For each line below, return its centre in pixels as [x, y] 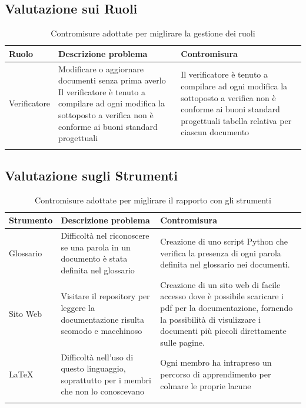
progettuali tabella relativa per [236, 120]
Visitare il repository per [105, 296]
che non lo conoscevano [103, 391]
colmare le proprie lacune [206, 385]
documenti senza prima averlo [112, 80]
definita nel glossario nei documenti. [225, 264]
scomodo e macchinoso [102, 331]
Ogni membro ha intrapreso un [216, 362]
